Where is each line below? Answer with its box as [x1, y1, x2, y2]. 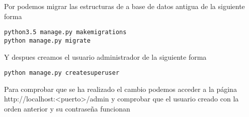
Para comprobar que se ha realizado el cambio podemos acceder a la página [4, 83, 237, 94]
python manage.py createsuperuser [4, 69, 120, 77]
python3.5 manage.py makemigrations [4, 29, 127, 36]
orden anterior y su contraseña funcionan [4, 103, 130, 113]
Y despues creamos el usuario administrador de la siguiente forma [4, 51, 207, 62]
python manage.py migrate [4, 37, 91, 44]
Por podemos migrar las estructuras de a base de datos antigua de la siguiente [4, 1, 245, 11]
